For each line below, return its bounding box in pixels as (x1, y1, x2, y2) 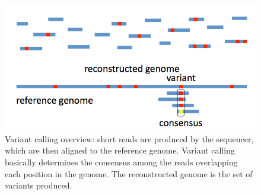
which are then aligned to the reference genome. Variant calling (5, 144, 235, 156)
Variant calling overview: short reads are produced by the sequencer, (5, 132, 254, 145)
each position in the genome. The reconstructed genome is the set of (5, 167, 253, 180)
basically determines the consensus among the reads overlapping (5, 156, 238, 168)
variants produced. (5, 179, 72, 191)
